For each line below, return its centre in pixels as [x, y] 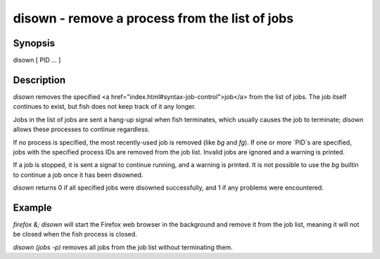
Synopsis [34, 43]
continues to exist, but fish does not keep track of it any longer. [104, 107]
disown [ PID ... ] [37, 60]
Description [39, 80]
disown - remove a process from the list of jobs [153, 18]
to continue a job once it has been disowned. [78, 175]
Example [32, 207]
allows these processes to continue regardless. [82, 129]
